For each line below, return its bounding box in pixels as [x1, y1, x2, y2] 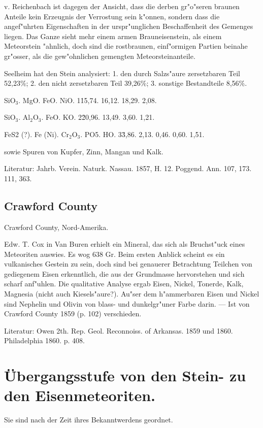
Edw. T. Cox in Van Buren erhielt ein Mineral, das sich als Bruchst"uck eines [4, 239, 245, 249]
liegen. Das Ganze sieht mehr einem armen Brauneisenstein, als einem [4, 30, 222, 41]
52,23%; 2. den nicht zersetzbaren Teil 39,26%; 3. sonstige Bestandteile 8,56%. [4, 78, 247, 88]
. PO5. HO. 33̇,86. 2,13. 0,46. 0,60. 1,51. [80, 128, 205, 139]
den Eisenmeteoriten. [4, 385, 155, 406]
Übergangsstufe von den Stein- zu [4, 365, 246, 386]
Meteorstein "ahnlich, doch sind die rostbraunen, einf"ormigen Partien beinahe [4, 41, 248, 51]
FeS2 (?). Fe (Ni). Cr [4, 128, 69, 139]
